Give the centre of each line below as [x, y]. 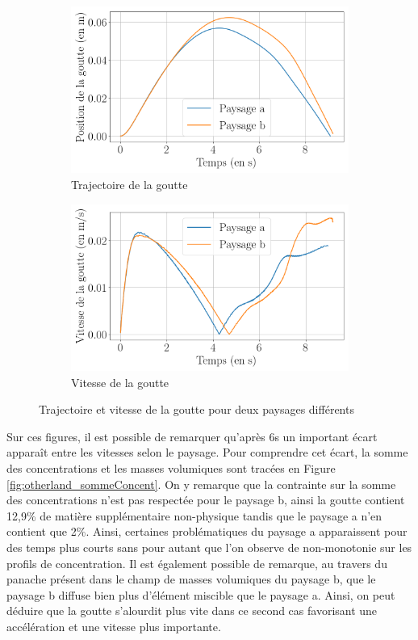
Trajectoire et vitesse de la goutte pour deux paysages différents [196, 409]
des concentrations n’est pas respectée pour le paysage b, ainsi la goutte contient [206, 500]
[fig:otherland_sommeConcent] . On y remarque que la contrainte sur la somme [201, 484]
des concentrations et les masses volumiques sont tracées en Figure [171, 467]
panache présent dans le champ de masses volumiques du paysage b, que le [191, 579]
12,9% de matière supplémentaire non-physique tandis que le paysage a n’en [194, 515]
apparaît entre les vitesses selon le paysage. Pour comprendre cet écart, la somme [207, 452]
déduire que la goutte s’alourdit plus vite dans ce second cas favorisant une [192, 611]
